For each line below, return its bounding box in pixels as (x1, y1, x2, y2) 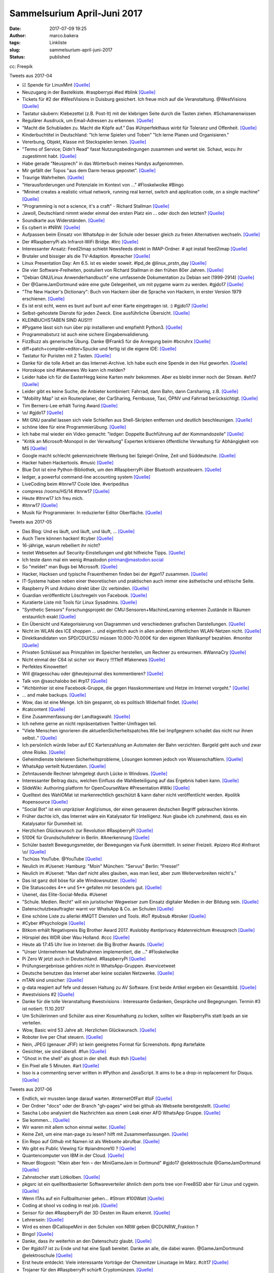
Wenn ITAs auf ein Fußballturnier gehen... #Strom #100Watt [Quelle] (22, 1195, 164, 1201)
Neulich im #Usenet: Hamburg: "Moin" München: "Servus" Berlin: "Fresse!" (22, 863, 180, 869)
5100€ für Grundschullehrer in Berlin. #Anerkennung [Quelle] (22, 835, 150, 841)
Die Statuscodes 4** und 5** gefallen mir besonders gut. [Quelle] (22, 884, 162, 891)
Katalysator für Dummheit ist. (22, 820, 83, 826)
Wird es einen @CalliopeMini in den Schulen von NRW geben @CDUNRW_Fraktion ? (22, 1224, 198, 1230)
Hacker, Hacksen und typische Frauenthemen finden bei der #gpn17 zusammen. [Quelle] (22, 571, 208, 577)
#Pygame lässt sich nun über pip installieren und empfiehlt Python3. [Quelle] (22, 324, 183, 330)
